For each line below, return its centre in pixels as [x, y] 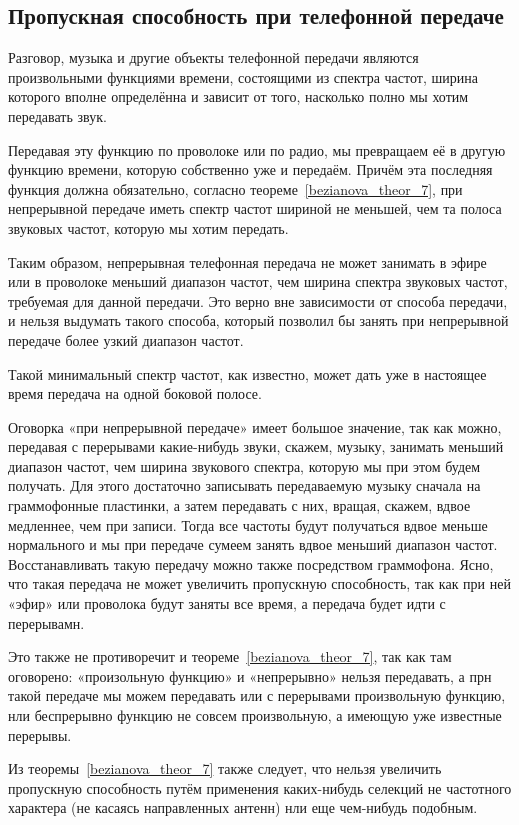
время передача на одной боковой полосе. [135, 393]
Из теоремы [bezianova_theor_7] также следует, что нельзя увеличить [225, 768]
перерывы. [40, 734]
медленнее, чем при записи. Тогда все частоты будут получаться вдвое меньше [248, 524]
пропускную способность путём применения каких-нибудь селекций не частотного [260, 787]
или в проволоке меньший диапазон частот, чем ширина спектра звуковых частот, [258, 281]
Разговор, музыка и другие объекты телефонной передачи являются [213, 57]
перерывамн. [46, 622]
